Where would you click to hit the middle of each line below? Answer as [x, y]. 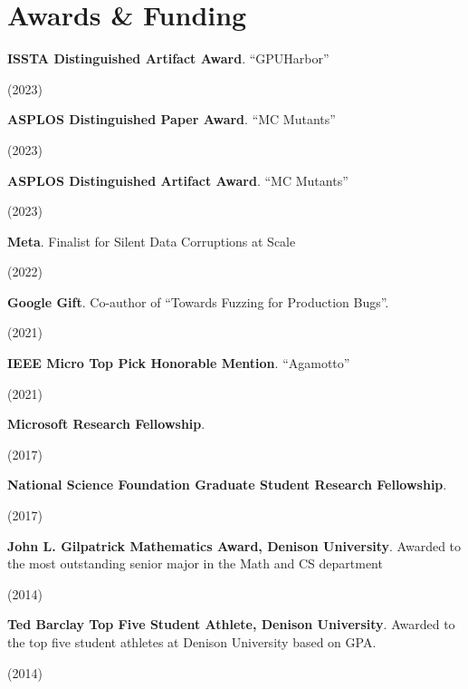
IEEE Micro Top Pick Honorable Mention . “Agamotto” [179, 363]
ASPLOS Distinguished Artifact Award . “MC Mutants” [178, 180]
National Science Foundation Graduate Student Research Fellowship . [227, 485]
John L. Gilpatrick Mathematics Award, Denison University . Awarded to [234, 545]
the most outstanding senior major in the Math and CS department [195, 563]
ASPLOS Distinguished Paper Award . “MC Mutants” [172, 119]
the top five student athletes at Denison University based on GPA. [192, 642]
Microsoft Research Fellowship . [106, 424]
